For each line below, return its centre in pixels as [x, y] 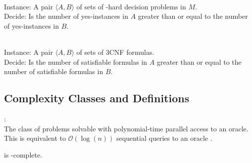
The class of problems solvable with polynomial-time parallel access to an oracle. [126, 128]
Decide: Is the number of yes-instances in [66, 16]
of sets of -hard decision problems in [131, 6]
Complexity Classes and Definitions [97, 98]
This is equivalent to [35, 138]
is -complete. [23, 154]
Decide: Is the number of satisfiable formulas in [76, 61]
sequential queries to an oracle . [164, 138]
